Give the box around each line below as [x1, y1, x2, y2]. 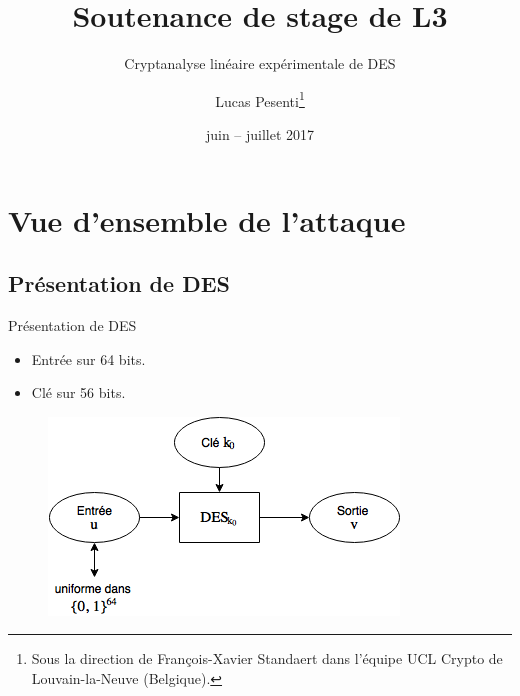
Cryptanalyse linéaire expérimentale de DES [124, 53, 396, 74]
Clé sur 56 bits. [31, 382, 126, 403]
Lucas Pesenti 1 [215, 87, 305, 111]
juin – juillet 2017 [205, 123, 315, 144]
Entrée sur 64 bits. [31, 348, 146, 369]
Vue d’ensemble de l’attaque [8, 199, 406, 240]
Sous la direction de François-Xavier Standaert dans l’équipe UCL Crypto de [31, 648, 503, 669]
